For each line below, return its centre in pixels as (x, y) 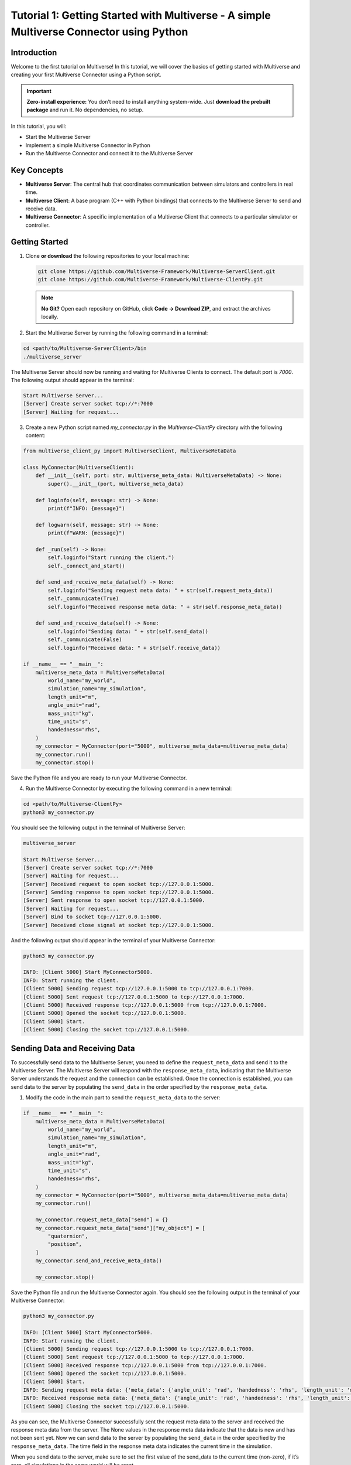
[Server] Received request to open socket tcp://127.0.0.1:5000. (119, 884)
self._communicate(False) (85, 640)
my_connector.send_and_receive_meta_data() (99, 1261)
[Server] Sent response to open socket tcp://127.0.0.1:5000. (114, 900)
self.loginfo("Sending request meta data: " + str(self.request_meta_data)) (160, 590)
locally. (50, 316)
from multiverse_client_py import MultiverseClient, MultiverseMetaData (130, 451)
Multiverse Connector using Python (99, 32)
